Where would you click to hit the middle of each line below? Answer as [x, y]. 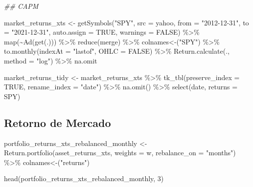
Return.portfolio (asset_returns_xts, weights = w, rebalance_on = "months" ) [120, 153]
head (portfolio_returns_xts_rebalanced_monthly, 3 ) [84, 178]
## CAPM [21, 6]
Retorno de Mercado [57, 122]
